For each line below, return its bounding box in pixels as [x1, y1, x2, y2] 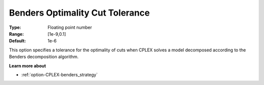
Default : [9, 38, 26, 44]
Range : [9, 31, 24, 37]
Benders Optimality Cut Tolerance [9, 7, 150, 18]
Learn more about [9, 63, 46, 68]
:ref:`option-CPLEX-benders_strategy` [21, 71, 98, 78]
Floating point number [47, 24, 92, 30]
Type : [9, 24, 22, 30]
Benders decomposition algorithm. [9, 54, 79, 60]
